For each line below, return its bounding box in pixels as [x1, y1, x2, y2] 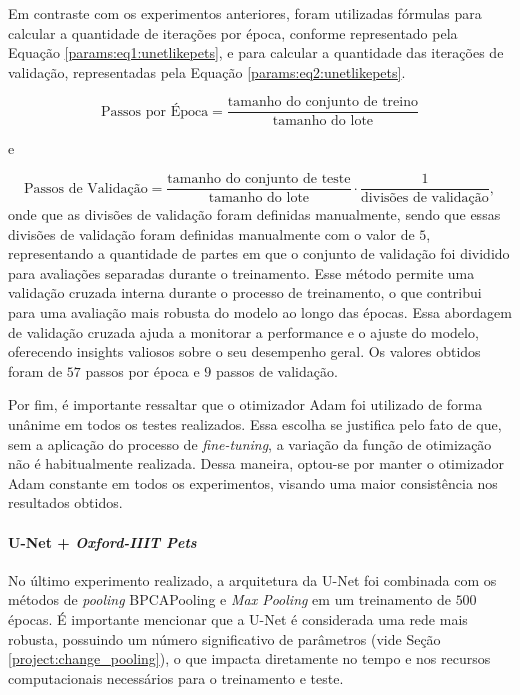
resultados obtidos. [8, 492, 123, 513]
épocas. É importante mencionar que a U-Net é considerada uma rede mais [8, 608, 468, 629]
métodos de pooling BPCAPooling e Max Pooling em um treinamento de [8, 589, 451, 610]
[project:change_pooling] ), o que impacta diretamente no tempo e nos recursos [8, 648, 491, 669]
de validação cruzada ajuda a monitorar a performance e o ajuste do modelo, [8, 321, 479, 342]
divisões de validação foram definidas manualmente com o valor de [8, 223, 415, 244]
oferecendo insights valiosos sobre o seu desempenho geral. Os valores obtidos [8, 341, 481, 362]
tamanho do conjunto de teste [167, 172, 351, 187]
